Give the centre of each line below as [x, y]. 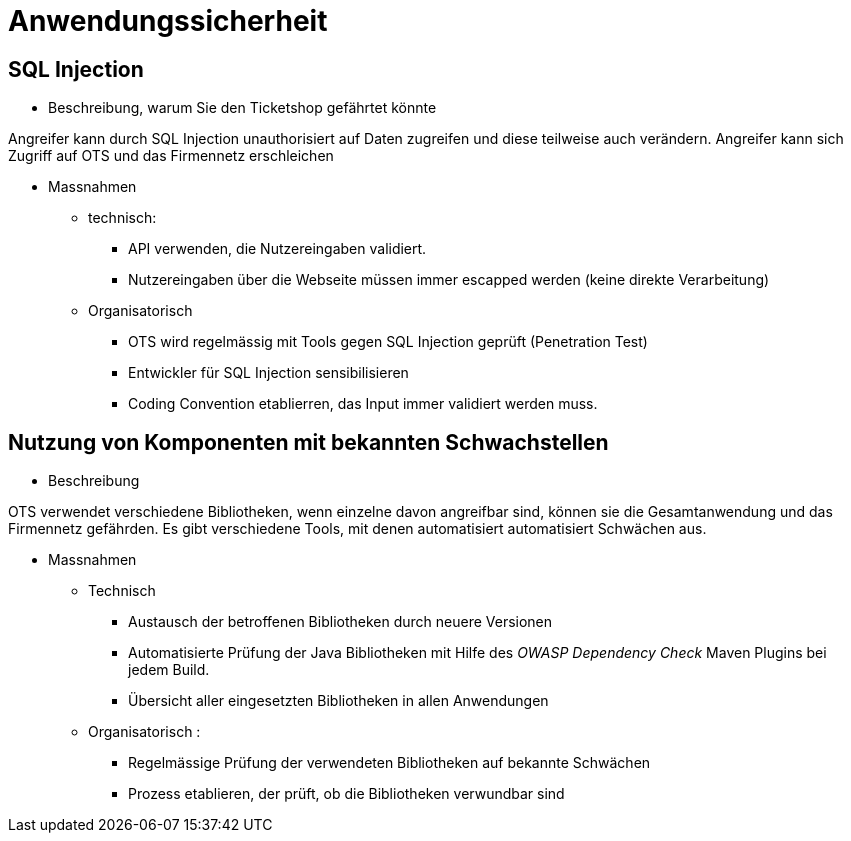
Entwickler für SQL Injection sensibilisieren [268, 373]
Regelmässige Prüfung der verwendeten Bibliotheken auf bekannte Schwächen [389, 763]
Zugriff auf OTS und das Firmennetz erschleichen [171, 156]
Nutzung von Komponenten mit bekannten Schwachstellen [308, 442]
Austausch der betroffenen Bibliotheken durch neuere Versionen [340, 622]
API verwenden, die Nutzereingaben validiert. [277, 249]
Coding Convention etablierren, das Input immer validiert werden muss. [363, 404]
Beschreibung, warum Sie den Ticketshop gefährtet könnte [242, 108]
